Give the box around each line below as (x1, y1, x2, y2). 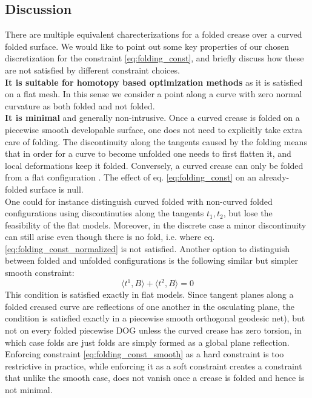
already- (259, 171, 290, 184)
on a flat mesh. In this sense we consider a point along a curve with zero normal (5, 87, 302, 100)
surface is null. (30, 182, 84, 195)
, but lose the (223, 207, 273, 219)
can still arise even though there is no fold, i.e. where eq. (5, 230, 215, 243)
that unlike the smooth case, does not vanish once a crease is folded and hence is (5, 371, 305, 384)
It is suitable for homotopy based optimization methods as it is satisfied (5, 75, 303, 88)
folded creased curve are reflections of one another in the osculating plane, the (5, 300, 294, 312)
